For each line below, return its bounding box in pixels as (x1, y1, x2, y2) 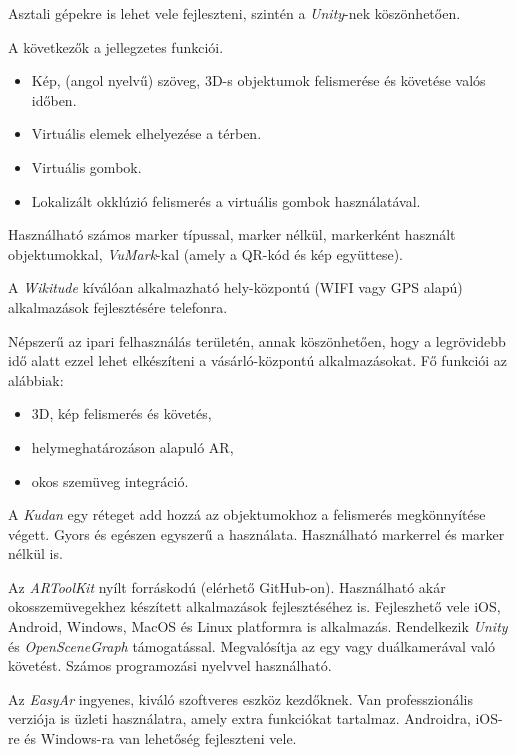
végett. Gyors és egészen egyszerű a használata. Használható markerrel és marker (8, 523, 505, 544)
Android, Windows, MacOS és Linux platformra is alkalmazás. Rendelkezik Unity (8, 616, 508, 637)
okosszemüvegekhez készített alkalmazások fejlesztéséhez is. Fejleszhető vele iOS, (8, 596, 501, 617)
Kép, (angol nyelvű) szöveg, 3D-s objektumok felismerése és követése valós (31, 70, 486, 91)
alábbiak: (8, 369, 64, 390)
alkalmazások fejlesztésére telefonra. (8, 296, 228, 317)
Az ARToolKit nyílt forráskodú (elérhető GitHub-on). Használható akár (8, 576, 446, 597)
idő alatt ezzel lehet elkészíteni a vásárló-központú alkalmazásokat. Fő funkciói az (8, 350, 508, 371)
